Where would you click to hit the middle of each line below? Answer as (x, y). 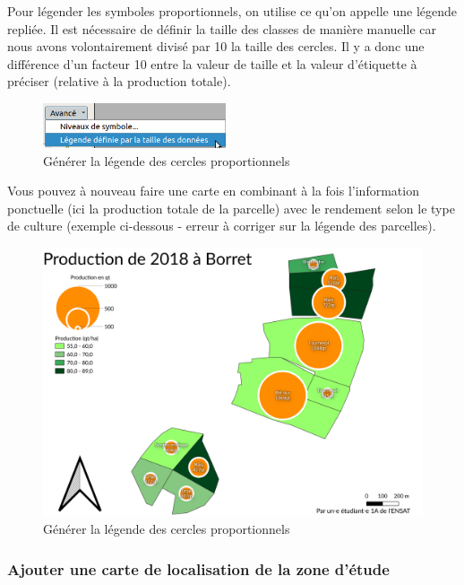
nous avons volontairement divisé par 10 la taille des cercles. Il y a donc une (216, 46)
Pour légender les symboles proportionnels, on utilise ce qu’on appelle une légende (232, 11)
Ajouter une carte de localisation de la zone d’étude (198, 568)
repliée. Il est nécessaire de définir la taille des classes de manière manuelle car (222, 28)
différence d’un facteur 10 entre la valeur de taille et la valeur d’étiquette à (212, 63)
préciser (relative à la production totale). (119, 81)
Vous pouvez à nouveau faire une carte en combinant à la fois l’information (213, 191)
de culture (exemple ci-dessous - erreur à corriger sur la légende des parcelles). (222, 226)
